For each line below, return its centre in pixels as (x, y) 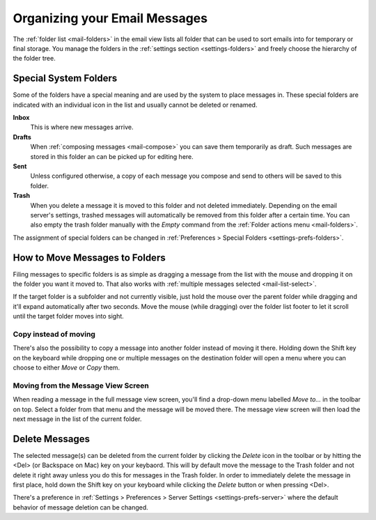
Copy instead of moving (54, 334)
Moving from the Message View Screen (81, 385)
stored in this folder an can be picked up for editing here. (112, 156)
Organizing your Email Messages (110, 18)
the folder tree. (34, 59)
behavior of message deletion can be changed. (81, 507)
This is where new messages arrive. (82, 127)
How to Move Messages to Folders (89, 258)
